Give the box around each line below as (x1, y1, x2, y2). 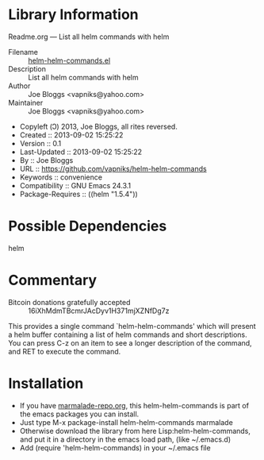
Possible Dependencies (8, 217, 167, 235)
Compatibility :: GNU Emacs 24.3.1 (19, 180, 132, 190)
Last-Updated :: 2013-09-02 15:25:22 (19, 147, 143, 157)
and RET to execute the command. (8, 346, 121, 356)
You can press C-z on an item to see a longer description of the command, (8, 338, 252, 347)
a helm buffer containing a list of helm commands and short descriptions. (8, 330, 247, 339)
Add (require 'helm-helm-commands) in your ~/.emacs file (19, 443, 212, 452)
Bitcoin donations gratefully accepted (8, 297, 131, 307)
